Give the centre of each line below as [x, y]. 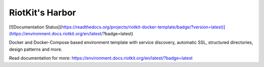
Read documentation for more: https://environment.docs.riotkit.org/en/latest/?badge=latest [101, 58]
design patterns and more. [36, 49]
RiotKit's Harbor [43, 13]
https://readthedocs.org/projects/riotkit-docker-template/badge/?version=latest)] [143, 27]
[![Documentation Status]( [35, 27]
